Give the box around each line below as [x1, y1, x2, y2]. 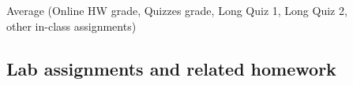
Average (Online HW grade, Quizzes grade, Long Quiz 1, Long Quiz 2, [6, 2, 347, 18]
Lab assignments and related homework [6, 56, 336, 80]
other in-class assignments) [6, 17, 137, 34]
